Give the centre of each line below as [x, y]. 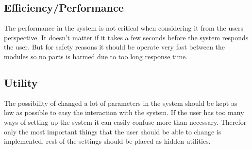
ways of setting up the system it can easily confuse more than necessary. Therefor [125, 122]
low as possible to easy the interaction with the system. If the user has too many [124, 112]
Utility [21, 82]
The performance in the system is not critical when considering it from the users [124, 28]
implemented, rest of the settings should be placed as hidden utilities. [107, 141]
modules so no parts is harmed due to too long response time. [96, 56]
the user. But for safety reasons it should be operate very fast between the [115, 47]
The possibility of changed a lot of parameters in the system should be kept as [121, 103]
